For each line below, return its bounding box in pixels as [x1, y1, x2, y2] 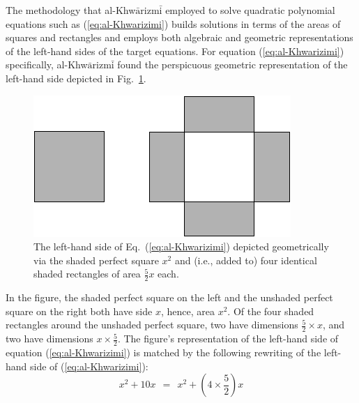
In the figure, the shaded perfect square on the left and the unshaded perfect [6, 290, 333, 305]
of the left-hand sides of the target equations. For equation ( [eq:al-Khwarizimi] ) [6, 43, 344, 58]
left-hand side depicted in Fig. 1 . [6, 70, 146, 85]
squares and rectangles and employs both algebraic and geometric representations [6, 30, 353, 45]
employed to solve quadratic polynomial [165, 3, 335, 17]
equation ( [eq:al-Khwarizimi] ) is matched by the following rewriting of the [6, 345, 321, 360]
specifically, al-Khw [6, 57, 88, 72]
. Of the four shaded [227, 303, 314, 318]
